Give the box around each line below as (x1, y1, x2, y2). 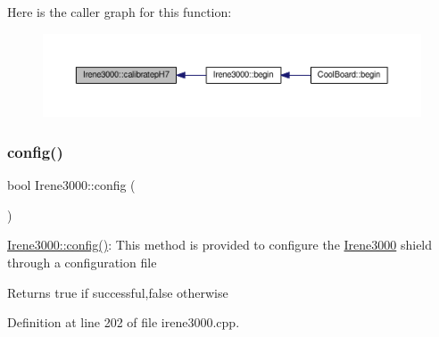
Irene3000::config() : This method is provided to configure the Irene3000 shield (7, 235, 433, 254)
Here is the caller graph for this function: (7, 3, 232, 21)
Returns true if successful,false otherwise (7, 283, 228, 301)
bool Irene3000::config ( (7, 176, 136, 194)
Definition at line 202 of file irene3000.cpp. (7, 313, 240, 332)
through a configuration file (7, 253, 157, 272)
